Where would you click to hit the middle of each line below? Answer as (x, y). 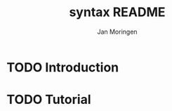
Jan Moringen (117, 32)
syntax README (117, 12)
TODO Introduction (63, 67)
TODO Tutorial (49, 100)
